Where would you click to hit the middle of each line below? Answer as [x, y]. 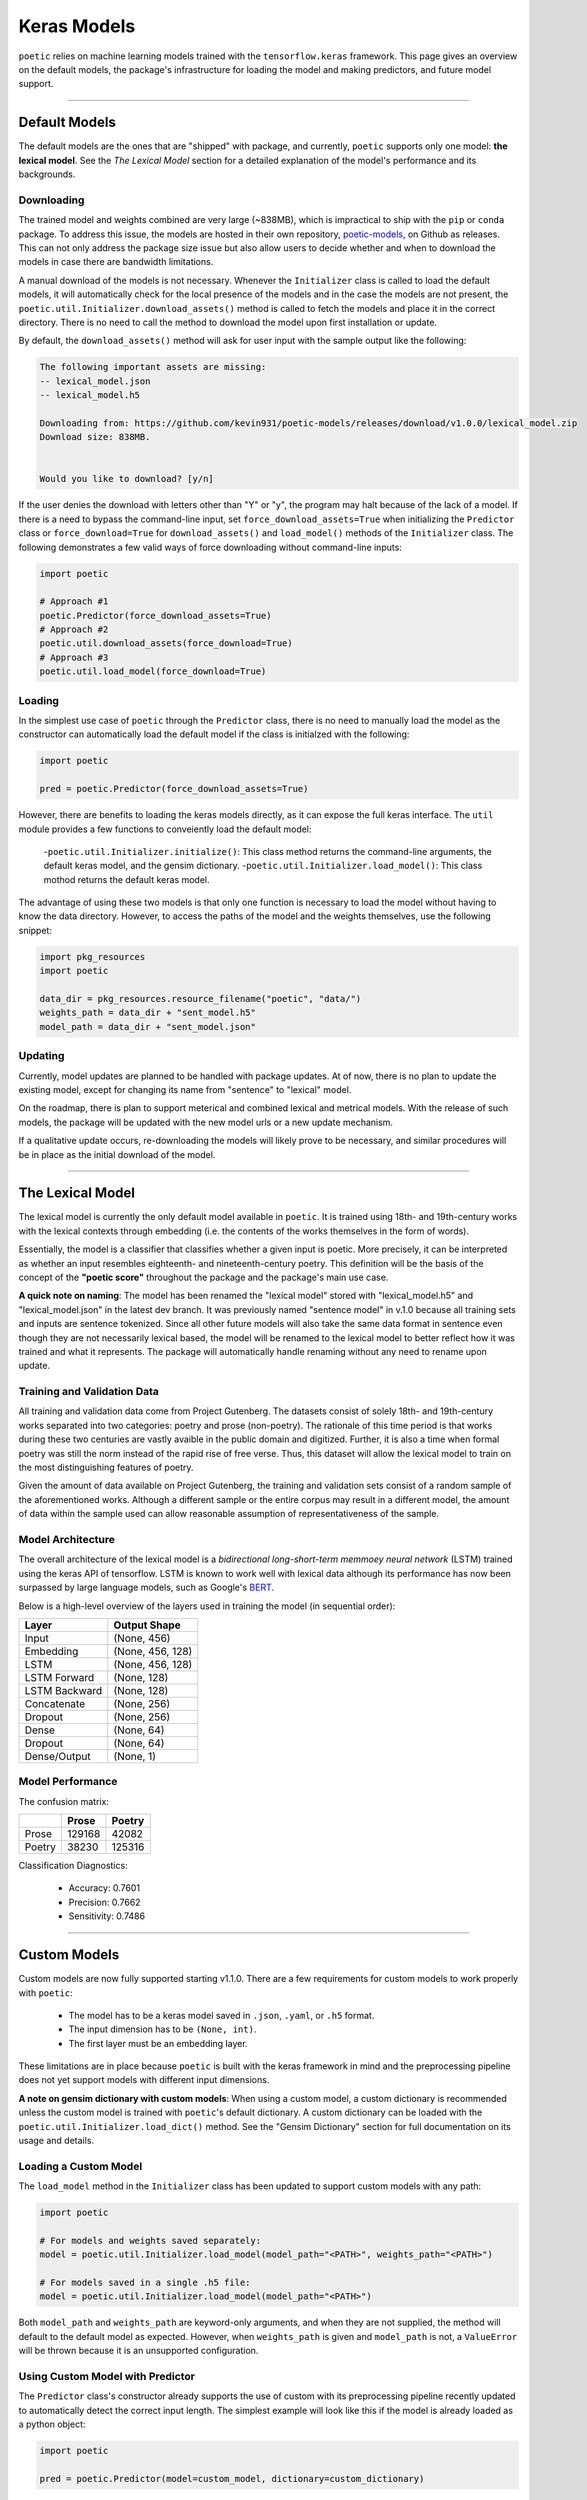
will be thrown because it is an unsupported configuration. [138, 2351]
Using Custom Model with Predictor [106, 2377]
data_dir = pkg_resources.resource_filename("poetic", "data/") [200, 999]
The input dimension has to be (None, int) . [162, 2029]
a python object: [52, 2424]
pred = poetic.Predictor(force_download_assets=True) [174, 789]
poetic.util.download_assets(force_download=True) [166, 643]
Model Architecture [66, 1539]
